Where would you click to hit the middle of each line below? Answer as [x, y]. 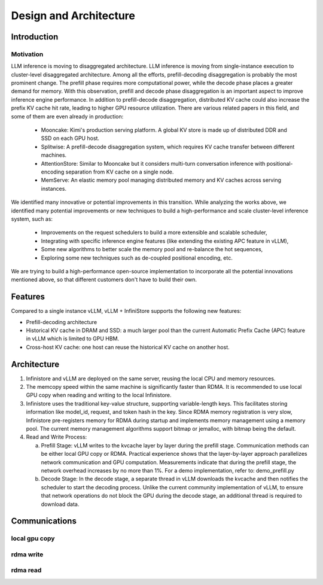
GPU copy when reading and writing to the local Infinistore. [99, 395]
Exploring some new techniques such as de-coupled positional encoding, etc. [137, 258]
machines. [54, 155]
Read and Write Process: [57, 437]
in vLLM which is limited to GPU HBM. [73, 339]
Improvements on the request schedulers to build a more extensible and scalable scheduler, [154, 233]
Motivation [27, 54]
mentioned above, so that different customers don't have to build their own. [104, 280]
